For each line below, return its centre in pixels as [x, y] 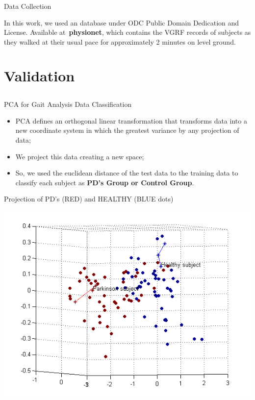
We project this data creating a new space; [80, 156]
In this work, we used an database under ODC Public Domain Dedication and [122, 22]
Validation [39, 75]
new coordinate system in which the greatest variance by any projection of [127, 130]
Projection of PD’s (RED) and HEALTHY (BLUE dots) [89, 199]
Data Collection [28, 6]
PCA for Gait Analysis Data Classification [68, 104]
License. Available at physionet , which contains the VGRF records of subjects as [127, 32]
